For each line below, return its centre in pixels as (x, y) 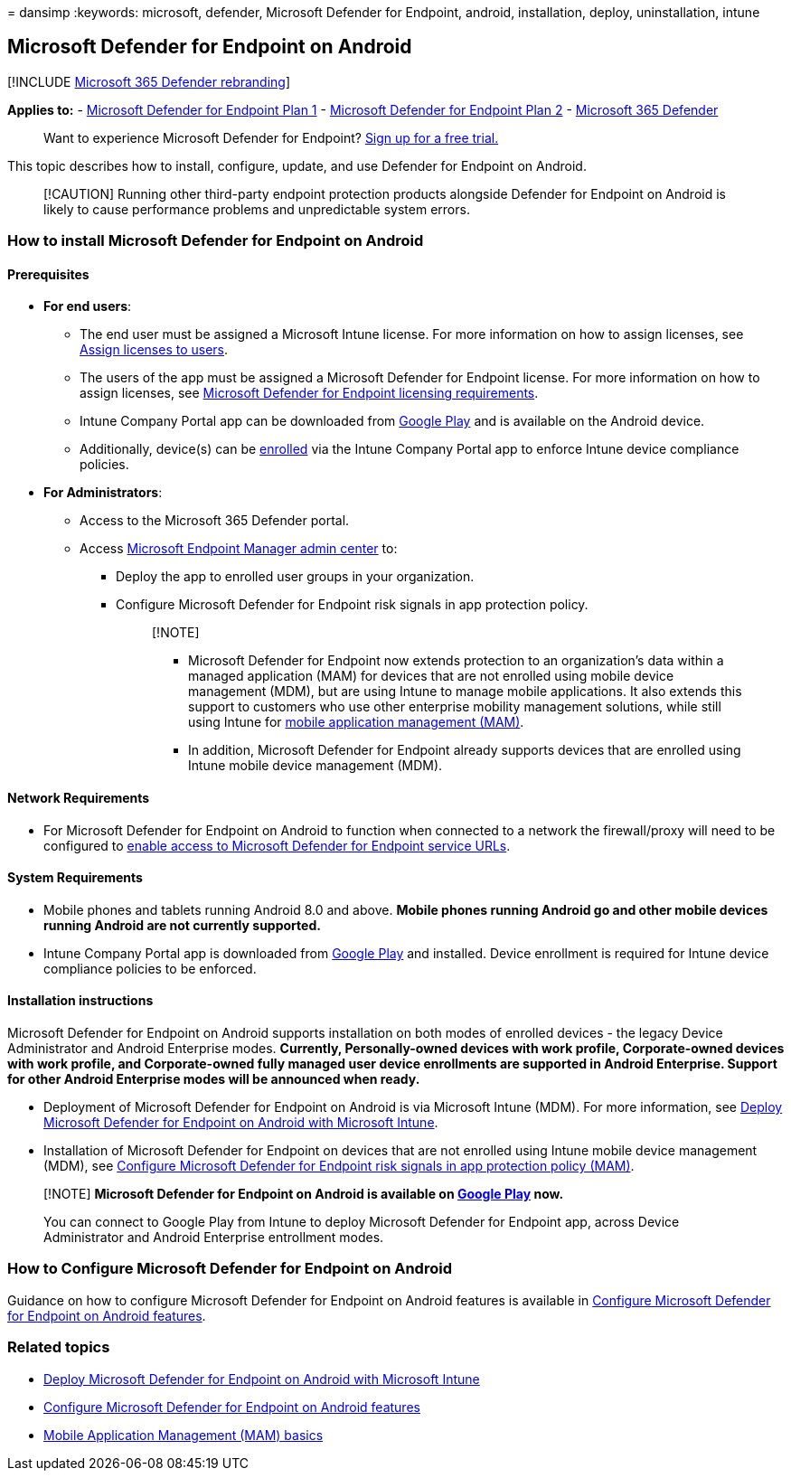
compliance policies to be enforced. (150, 968)
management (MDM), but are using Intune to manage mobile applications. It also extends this (465, 692)
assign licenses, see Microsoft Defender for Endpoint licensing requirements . (309, 393)
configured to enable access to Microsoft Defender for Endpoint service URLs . (277, 845)
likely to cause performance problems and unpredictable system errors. (257, 209)
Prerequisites (48, 274)
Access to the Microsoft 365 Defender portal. (215, 521)
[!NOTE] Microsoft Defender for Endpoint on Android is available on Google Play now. (304, 1194)
